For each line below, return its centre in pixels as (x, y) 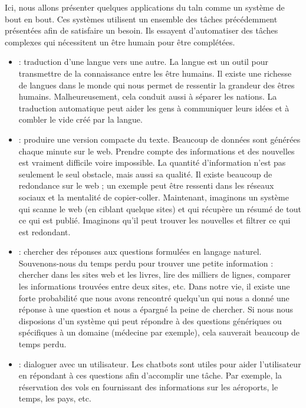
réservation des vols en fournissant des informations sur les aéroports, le (148, 386)
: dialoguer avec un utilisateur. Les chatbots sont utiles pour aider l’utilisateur (160, 363)
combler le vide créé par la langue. (80, 119)
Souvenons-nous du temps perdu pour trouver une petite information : (146, 263)
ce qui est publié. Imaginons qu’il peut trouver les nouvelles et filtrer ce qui (154, 220)
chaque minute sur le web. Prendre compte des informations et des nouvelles (157, 151)
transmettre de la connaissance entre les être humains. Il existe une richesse (155, 73)
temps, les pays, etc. (55, 398)
